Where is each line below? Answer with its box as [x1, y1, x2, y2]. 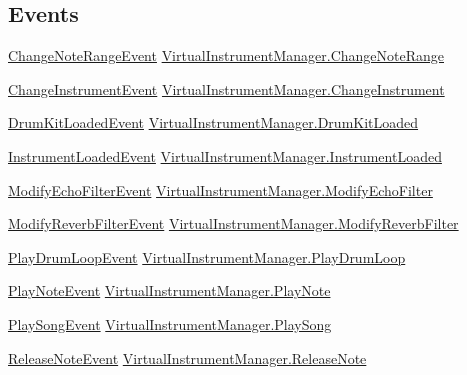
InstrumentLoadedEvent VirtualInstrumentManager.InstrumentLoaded [8, 145, 442, 166]
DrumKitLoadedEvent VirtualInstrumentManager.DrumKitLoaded [8, 112, 419, 133]
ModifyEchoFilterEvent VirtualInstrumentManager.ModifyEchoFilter [8, 179, 433, 200]
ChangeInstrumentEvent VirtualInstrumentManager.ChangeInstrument [8, 78, 445, 99]
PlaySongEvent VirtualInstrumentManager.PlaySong [8, 313, 332, 334]
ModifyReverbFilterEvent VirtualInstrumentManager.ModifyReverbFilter [8, 213, 459, 234]
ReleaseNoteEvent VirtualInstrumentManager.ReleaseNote [8, 347, 367, 368]
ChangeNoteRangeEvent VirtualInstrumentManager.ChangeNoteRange [8, 45, 444, 66]
